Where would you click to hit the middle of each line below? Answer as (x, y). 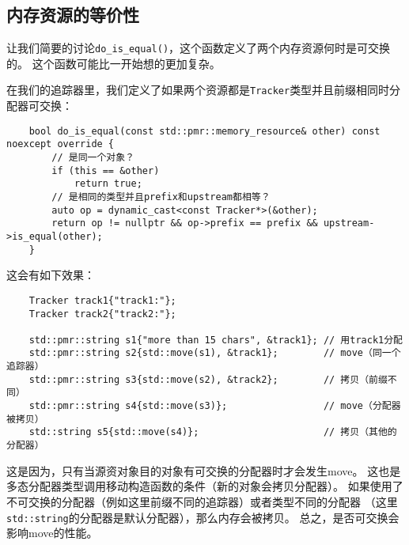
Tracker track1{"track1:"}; (102, 300)
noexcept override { (61, 144)
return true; (108, 184)
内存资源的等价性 (73, 15)
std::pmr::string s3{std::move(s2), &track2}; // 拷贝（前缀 (208, 379)
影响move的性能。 (52, 533)
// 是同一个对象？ (93, 158)
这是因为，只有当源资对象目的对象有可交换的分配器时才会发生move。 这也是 (204, 470)
